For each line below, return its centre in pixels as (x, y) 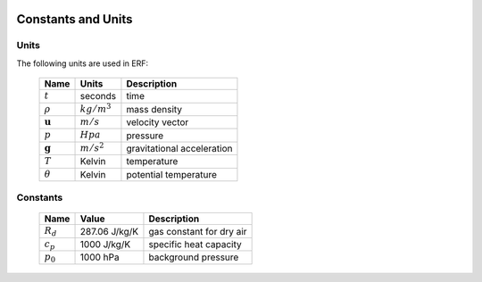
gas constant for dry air (198, 231)
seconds (98, 96)
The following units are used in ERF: (83, 63)
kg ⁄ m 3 (96, 108)
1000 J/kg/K (105, 245)
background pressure (194, 257)
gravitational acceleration (179, 148)
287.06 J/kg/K (109, 231)
